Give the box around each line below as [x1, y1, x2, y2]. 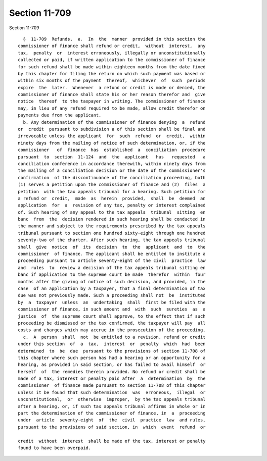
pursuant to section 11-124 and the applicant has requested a [18, 154, 206, 159]
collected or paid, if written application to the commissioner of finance [18, 57, 206, 63]
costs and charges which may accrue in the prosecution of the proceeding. [18, 327, 206, 333]
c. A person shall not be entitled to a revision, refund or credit [23, 334, 206, 340]
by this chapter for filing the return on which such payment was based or [18, 71, 206, 76]
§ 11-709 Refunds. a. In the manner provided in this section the [23, 36, 206, 42]
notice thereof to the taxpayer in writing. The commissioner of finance [18, 99, 206, 104]
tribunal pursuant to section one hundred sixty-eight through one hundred [18, 230, 206, 236]
